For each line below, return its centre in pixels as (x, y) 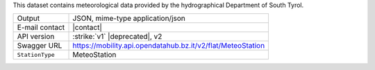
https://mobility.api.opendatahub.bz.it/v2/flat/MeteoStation (169, 46)
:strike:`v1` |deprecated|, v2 (117, 37)
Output (28, 19)
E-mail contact (41, 28)
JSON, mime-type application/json (129, 19)
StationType (36, 54)
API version (36, 37)
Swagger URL (40, 46)
